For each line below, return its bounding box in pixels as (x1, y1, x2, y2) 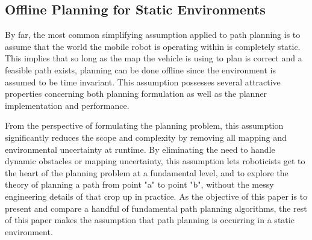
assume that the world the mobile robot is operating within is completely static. (5, 40, 301, 52)
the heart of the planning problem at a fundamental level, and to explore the (5, 166, 289, 179)
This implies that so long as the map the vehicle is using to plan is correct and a (5, 52, 302, 64)
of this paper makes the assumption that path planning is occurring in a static (5, 214, 295, 226)
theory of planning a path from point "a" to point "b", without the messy (5, 178, 274, 191)
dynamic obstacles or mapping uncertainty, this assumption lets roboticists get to (5, 155, 305, 167)
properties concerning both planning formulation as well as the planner (5, 87, 267, 100)
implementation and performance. (5, 99, 129, 111)
